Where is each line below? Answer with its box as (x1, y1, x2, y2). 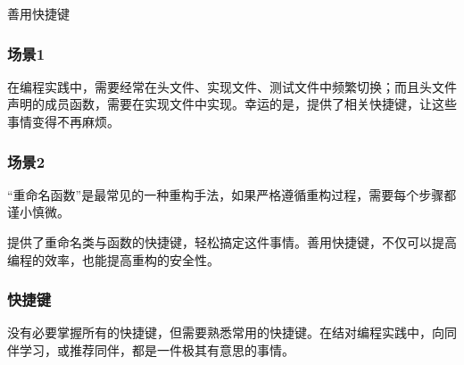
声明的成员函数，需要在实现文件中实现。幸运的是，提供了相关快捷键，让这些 (7, 95, 457, 113)
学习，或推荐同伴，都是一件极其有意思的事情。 (19, 341, 294, 359)
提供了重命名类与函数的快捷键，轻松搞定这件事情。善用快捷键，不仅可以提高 (7, 233, 457, 251)
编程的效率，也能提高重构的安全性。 (7, 250, 220, 269)
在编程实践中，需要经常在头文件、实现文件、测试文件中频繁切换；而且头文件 (7, 77, 457, 95)
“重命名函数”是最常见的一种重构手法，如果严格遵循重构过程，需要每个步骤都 (7, 185, 457, 203)
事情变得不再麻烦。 (7, 112, 120, 130)
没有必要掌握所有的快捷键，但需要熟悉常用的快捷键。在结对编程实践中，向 (7, 323, 444, 342)
